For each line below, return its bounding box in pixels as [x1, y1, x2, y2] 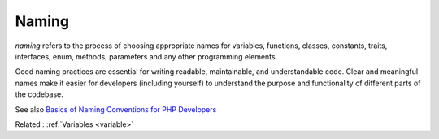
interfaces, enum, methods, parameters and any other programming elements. [15, 51, 278, 61]
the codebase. [15, 89, 64, 99]
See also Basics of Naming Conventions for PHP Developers [15, 104, 217, 114]
